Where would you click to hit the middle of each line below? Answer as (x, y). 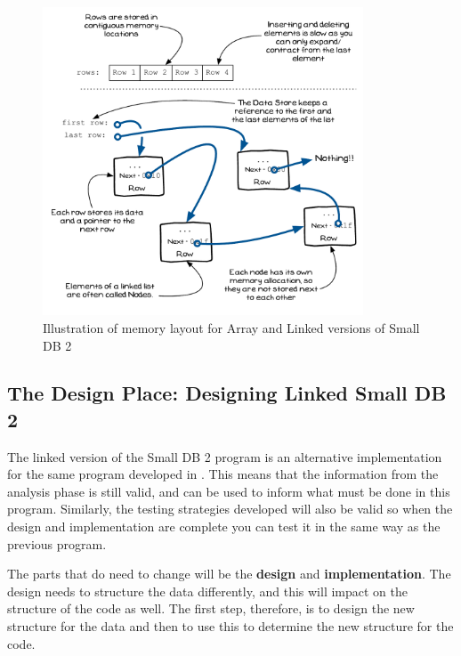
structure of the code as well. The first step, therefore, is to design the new (211, 608)
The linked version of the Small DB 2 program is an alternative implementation (225, 456)
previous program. (57, 543)
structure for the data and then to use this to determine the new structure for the (230, 626)
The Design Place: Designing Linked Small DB (227, 393)
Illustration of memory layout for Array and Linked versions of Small (231, 327)
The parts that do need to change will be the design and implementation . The (229, 574)
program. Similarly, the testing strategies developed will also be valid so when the (230, 509)
